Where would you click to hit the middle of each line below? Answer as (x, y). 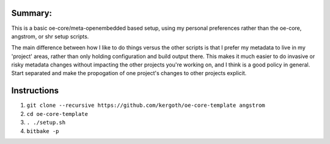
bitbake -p (43, 131)
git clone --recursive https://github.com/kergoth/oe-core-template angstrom (146, 106)
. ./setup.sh (46, 123)
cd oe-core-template (57, 114)
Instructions (35, 91)
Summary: (31, 13)
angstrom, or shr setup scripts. (50, 36)
